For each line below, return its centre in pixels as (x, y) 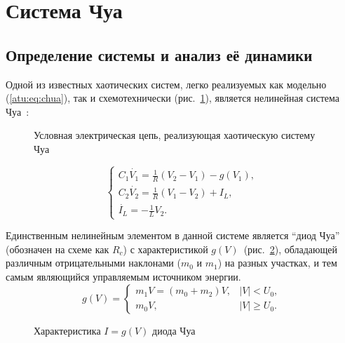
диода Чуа (174, 330)
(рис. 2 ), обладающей (290, 249)
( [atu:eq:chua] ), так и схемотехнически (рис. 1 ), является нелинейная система (173, 98)
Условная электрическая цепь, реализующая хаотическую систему (175, 135)
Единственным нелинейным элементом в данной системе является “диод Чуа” (173, 235)
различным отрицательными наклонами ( (93, 263)
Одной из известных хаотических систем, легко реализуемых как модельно (166, 84)
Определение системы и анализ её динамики (159, 54)
